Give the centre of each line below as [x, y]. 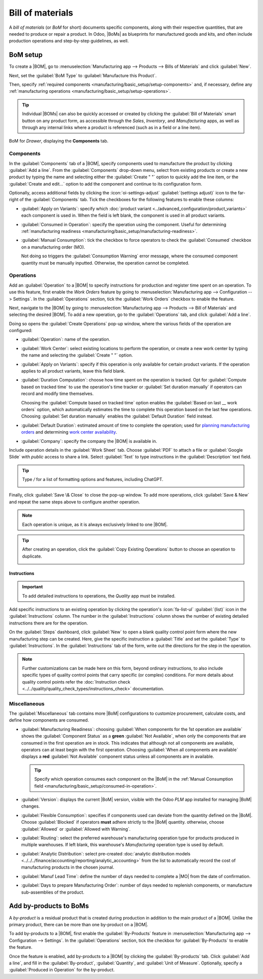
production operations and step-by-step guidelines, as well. [69, 41]
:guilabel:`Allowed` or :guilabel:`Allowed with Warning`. [76, 829]
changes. [30, 806]
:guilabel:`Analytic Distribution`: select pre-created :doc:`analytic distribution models [106, 854]
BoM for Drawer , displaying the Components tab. [59, 141]
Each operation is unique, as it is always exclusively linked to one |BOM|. [95, 524]
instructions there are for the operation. [48, 623]
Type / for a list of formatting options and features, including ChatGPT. [93, 479]
